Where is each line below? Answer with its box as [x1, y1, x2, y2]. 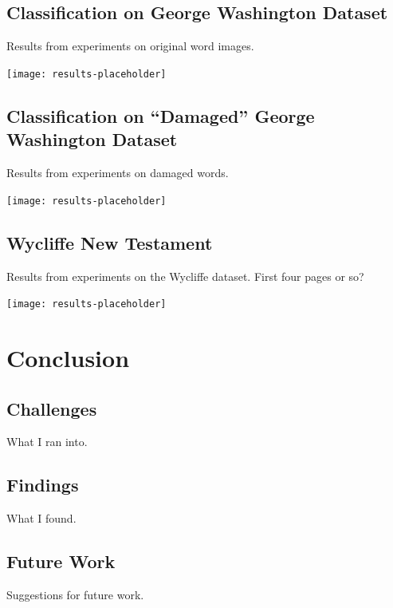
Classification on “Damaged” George [6, 103, 315, 128]
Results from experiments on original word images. [6, 38, 254, 54]
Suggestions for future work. [6, 586, 144, 602]
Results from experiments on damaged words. [6, 164, 229, 181]
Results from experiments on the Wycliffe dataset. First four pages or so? [6, 267, 364, 284]
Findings [6, 472, 79, 497]
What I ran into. [6, 433, 88, 450]
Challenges [6, 396, 97, 420]
